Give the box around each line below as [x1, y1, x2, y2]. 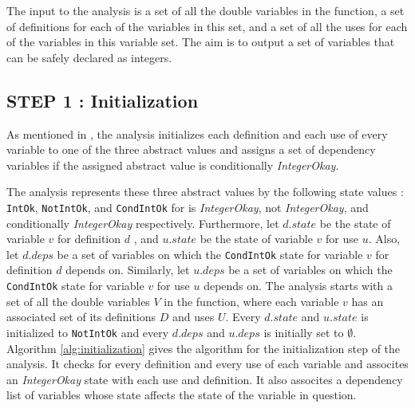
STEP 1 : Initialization [6, 88, 199, 112]
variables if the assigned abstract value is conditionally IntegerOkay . [6, 156, 339, 173]
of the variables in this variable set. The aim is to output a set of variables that [6, 33, 395, 50]
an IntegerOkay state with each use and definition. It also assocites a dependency [6, 371, 403, 387]
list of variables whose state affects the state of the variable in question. [6, 386, 357, 403]
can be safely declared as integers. [6, 49, 172, 65]
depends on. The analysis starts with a [204, 277, 393, 294]
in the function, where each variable [164, 292, 339, 309]
